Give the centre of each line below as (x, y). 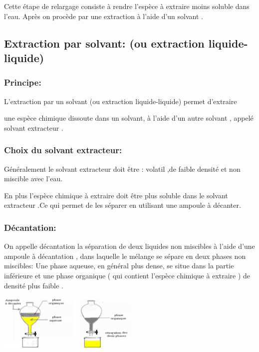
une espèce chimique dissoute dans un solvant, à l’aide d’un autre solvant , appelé (129, 118)
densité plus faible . (34, 285)
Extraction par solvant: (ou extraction (104, 43)
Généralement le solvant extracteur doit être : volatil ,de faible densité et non (122, 168)
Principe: (23, 82)
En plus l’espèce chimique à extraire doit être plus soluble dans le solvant (116, 195)
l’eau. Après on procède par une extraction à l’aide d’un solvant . (104, 16)
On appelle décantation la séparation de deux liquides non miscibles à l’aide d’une (129, 246)
